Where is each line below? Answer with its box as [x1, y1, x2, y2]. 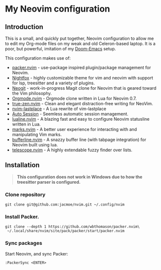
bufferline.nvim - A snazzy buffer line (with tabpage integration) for [12, 137, 146, 143]
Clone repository [5, 191, 46, 198]
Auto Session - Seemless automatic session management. [12, 111, 129, 117]
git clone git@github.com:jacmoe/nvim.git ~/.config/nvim [5, 202, 125, 207]
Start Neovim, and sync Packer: [5, 251, 68, 256]
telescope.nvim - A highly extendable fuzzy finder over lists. [12, 147, 132, 153]
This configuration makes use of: [5, 55, 71, 61]
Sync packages [5, 240, 43, 247]
